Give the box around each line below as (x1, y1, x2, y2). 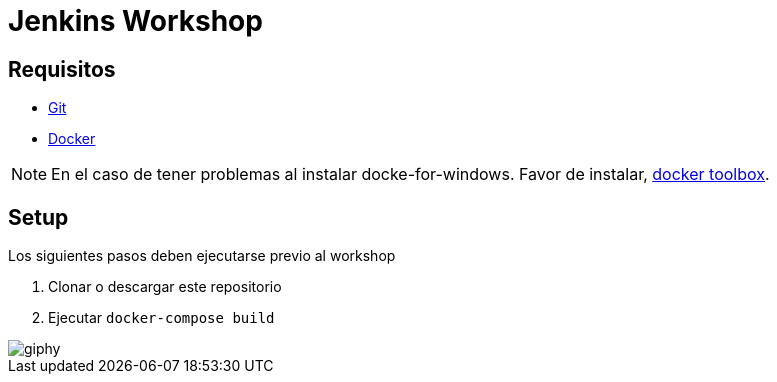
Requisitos (8, 56, 116, 82)
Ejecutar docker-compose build (48, 309, 275, 327)
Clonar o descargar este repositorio (48, 278, 282, 296)
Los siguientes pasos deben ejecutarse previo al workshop (8, 247, 396, 265)
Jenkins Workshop (8, 4, 263, 38)
